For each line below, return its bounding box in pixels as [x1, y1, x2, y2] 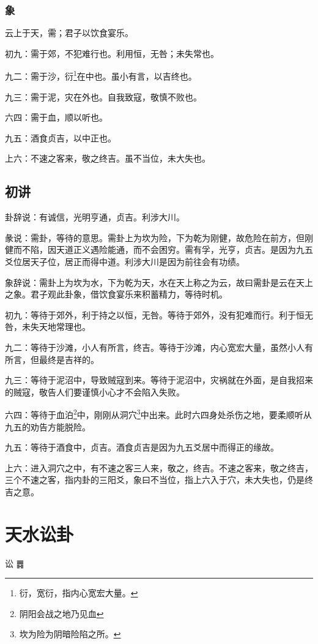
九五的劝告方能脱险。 [5, 420, 91, 433]
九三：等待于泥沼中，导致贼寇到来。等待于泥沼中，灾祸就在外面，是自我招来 [5, 373, 313, 386]
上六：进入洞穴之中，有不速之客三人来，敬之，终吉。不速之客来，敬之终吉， [5, 461, 313, 474]
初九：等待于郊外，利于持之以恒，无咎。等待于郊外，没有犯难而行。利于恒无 [5, 308, 313, 321]
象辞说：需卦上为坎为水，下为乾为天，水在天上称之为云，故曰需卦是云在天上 [5, 275, 313, 288]
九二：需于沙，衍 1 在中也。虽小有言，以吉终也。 [5, 68, 197, 83]
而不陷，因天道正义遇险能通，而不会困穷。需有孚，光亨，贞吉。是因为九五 [13, 243, 313, 256]
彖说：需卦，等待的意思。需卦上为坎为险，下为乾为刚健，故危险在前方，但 [5, 231, 305, 244]
